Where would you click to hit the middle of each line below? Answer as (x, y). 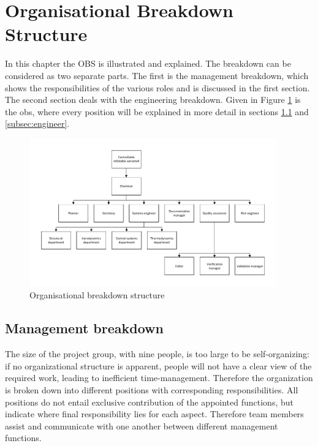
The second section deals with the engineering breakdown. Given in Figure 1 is (153, 100)
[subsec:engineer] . (37, 123)
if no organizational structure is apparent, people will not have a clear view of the (158, 365)
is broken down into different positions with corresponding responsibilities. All (152, 389)
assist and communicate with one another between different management (142, 425)
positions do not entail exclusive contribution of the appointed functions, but (149, 402)
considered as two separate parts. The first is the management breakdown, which (157, 75)
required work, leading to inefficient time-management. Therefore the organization (159, 378)
